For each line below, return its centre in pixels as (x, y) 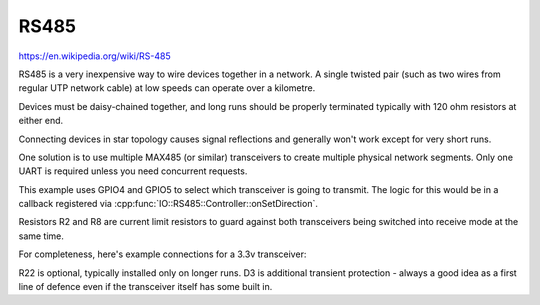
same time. (41, 236)
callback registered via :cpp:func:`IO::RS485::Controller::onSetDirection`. (168, 204)
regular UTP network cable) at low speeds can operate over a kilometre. (167, 88)
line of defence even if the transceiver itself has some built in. (145, 287)
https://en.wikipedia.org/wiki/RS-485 (94, 56)
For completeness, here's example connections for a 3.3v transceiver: (162, 254)
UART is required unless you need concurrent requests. (133, 171)
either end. (41, 121)
